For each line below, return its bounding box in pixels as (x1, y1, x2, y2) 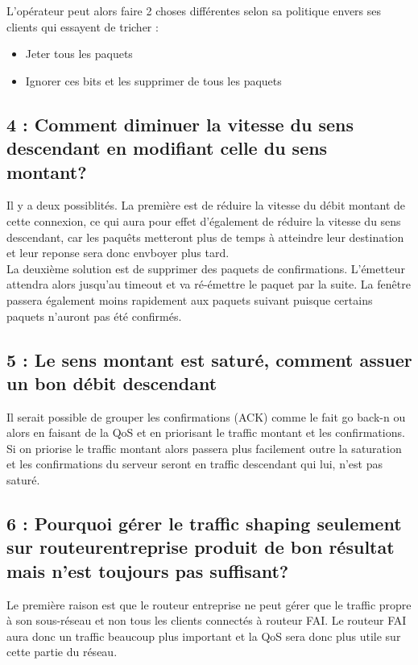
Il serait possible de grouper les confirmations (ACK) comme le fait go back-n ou (6, 408, 406, 425)
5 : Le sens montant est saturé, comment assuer (6, 347, 412, 372)
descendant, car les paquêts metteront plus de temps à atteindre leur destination (6, 228, 404, 245)
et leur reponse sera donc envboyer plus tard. (6, 244, 230, 261)
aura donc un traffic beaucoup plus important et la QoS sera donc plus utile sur (6, 627, 401, 644)
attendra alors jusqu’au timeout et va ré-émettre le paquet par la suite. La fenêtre (6, 276, 411, 293)
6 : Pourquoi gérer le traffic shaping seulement (6, 511, 402, 536)
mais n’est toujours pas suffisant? (6, 558, 289, 583)
